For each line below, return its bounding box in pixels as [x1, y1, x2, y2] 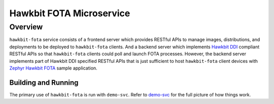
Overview [9, 22, 43, 31]
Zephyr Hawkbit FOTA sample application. [9, 65, 97, 71]
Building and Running [9, 78, 79, 87]
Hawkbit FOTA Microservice [9, 8, 130, 19]
